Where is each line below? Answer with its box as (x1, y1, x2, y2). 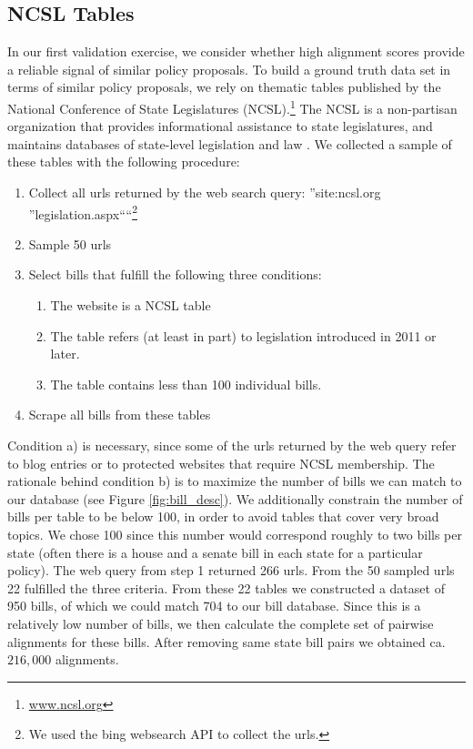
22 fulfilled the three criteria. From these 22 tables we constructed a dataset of (7, 578, 445, 597)
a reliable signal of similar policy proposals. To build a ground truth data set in (7, 59, 451, 78)
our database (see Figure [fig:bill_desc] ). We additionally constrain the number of (7, 489, 463, 508)
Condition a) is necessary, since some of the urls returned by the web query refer (7, 436, 457, 455)
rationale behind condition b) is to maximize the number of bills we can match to (7, 471, 462, 491)
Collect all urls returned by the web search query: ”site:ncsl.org (28, 183, 381, 202)
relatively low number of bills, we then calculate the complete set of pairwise (7, 613, 434, 633)
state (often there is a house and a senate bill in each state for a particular (7, 542, 423, 562)
